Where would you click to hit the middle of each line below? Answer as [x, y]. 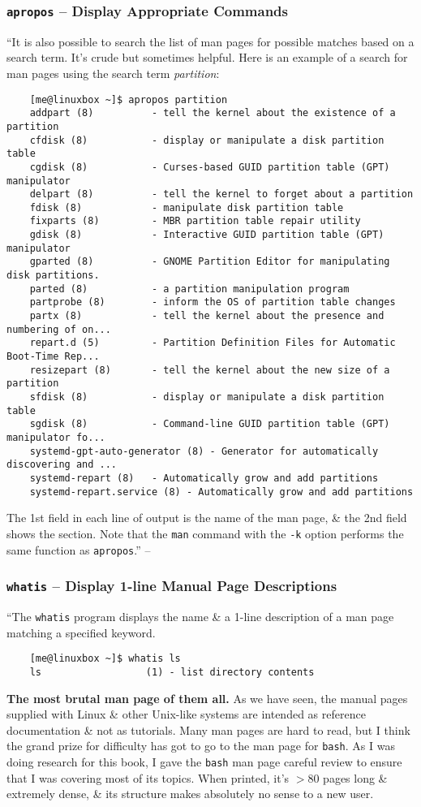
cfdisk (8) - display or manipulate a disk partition [207, 140]
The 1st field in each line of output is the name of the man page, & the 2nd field [207, 518]
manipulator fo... [56, 437]
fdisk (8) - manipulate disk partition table [187, 207]
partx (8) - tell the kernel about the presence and [207, 316]
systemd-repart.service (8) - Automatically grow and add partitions [221, 492]
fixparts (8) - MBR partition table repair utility [195, 221]
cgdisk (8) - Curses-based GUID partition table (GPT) [210, 167]
